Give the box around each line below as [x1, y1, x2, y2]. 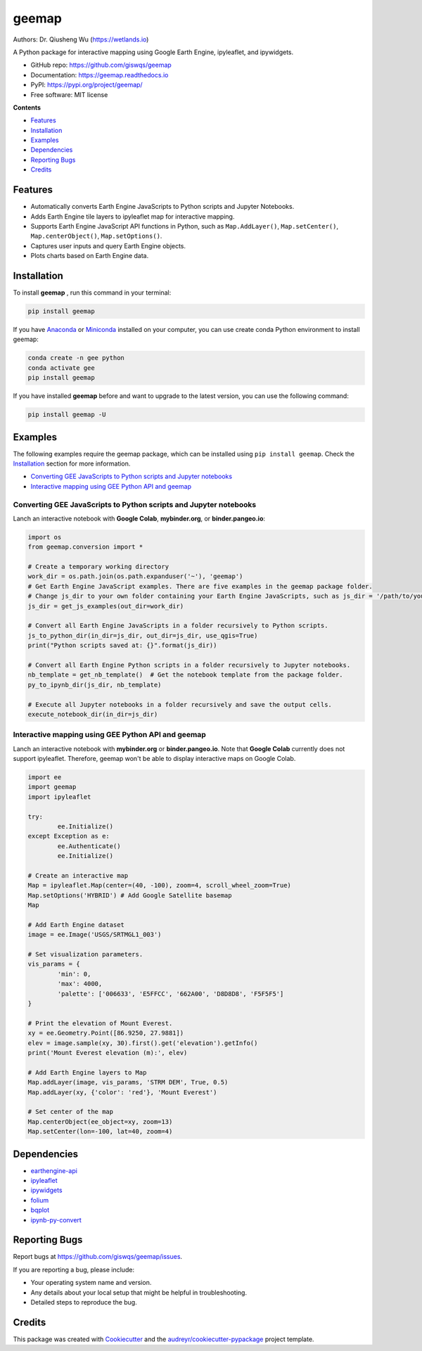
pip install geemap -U [27, 411, 106, 418]
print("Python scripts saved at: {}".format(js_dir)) [27, 641, 217, 650]
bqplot [30, 1206, 50, 1215]
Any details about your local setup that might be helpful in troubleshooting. [30, 1288, 248, 1297]
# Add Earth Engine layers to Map [27, 1068, 147, 1076]
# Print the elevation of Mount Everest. [27, 1019, 173, 1027]
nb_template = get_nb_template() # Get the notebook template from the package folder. [27, 671, 344, 679]
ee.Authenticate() [57, 842, 121, 850]
